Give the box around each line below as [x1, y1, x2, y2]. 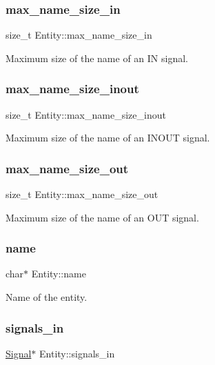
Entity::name [31, 266, 86, 281]
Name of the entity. [6, 290, 88, 304]
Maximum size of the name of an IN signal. [6, 50, 188, 65]
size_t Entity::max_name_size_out [6, 187, 158, 201]
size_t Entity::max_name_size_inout [6, 107, 166, 121]
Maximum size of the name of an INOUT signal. [6, 130, 210, 145]
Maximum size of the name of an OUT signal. [6, 210, 199, 224]
